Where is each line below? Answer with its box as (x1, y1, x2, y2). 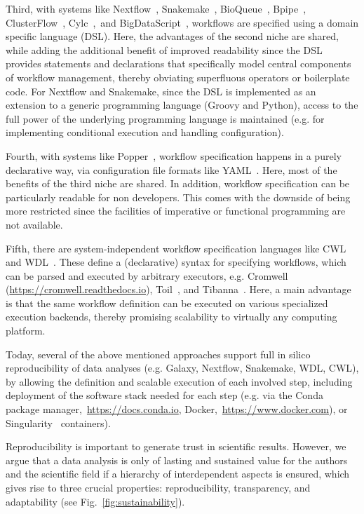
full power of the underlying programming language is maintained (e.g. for (6, 111, 325, 126)
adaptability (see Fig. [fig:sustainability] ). (6, 494, 185, 508)
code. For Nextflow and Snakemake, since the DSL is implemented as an (6, 83, 316, 98)
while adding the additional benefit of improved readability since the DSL (6, 42, 323, 57)
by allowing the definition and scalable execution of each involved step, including (6, 374, 353, 388)
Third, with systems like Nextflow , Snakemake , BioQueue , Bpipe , (6, 1, 306, 15)
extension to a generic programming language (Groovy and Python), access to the (6, 97, 358, 112)
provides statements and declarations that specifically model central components (6, 56, 351, 71)
